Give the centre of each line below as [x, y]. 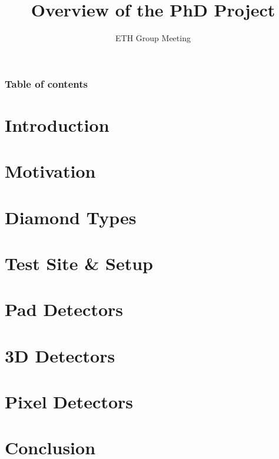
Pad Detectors [64, 309]
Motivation [50, 171]
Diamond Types [71, 217]
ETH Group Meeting [153, 38]
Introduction [57, 124]
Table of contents [46, 83]
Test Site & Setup [79, 263]
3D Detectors [60, 355]
